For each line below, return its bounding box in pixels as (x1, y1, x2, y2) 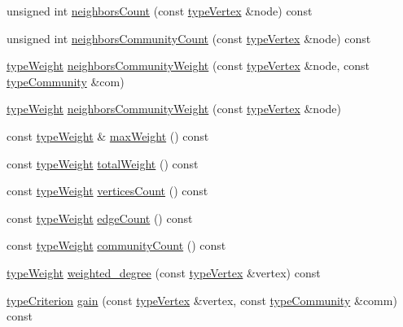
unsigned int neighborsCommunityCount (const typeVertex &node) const (7, 29, 371, 46)
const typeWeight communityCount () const (7, 237, 226, 254)
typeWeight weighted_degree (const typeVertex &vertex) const (7, 264, 321, 281)
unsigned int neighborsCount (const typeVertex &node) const (7, 2, 313, 19)
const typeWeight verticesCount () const (7, 182, 208, 199)
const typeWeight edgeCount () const (7, 209, 193, 226)
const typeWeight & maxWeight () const (7, 127, 209, 144)
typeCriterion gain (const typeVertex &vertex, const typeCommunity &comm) (7, 291, 397, 308)
